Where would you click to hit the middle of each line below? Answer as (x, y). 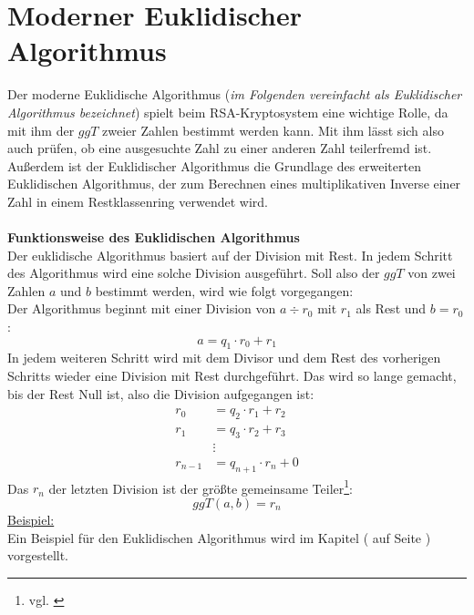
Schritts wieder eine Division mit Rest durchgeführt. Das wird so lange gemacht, (232, 376)
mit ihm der (41, 130)
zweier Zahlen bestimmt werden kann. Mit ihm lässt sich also (273, 130)
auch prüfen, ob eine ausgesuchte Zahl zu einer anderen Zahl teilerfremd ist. (220, 148)
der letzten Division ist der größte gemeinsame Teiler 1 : (201, 487)
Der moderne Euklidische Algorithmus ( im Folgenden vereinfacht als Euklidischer (235, 94)
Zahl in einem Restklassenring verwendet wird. (138, 201)
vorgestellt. (38, 555)
